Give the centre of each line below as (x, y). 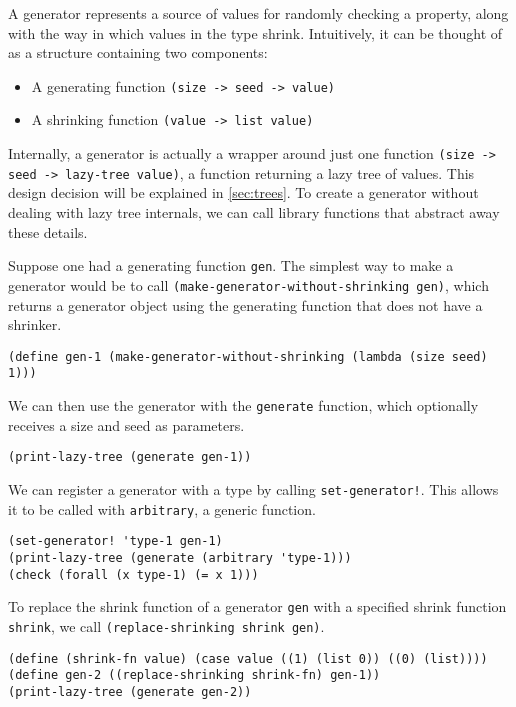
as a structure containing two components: (138, 52)
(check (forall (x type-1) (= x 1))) (133, 574)
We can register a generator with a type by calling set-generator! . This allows (253, 488)
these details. (48, 231)
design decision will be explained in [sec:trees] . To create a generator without (243, 192)
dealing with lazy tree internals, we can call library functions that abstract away (254, 212)
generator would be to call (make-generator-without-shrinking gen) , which (248, 284)
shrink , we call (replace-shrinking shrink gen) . (166, 625)
